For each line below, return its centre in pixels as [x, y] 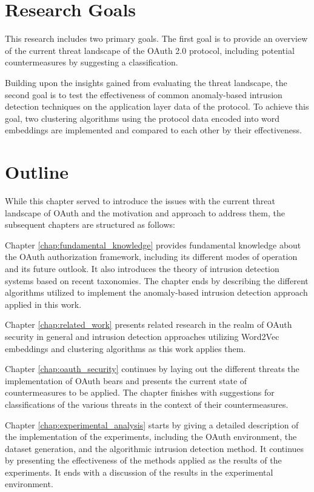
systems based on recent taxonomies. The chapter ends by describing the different [157, 280]
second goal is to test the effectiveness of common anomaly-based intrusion [144, 94]
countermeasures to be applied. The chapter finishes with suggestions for [140, 392]
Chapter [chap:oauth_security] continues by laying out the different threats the [152, 369]
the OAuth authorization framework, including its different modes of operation [151, 257]
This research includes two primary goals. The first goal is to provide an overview [156, 38]
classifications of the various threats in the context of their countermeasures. [147, 404]
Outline [37, 172]
